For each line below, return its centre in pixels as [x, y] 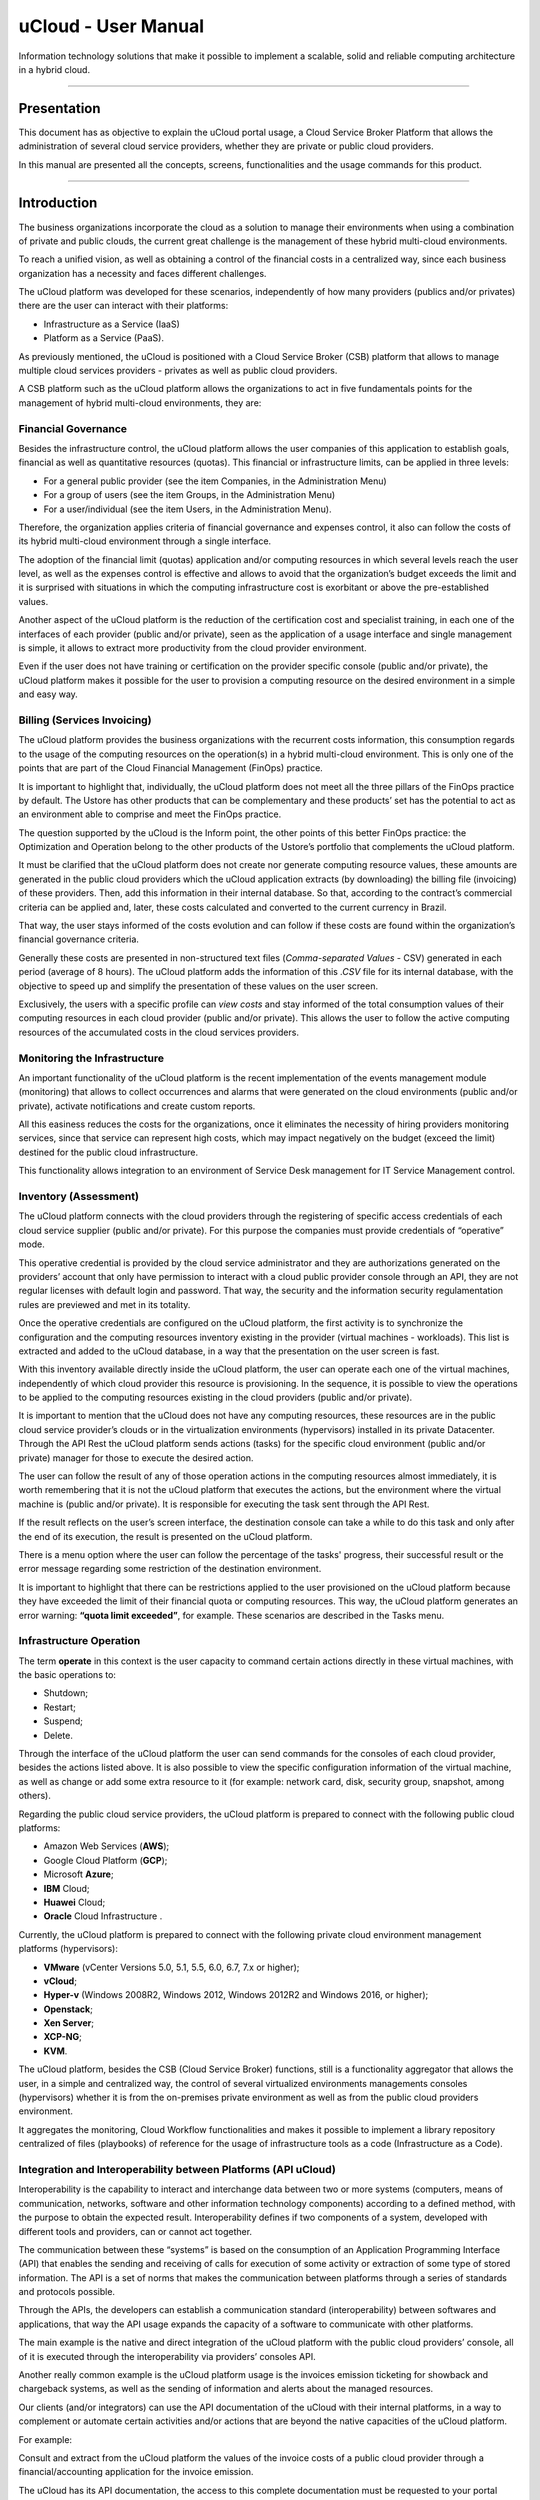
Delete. [58, 1735]
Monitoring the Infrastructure [91, 1058]
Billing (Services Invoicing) [85, 720]
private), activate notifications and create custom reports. [137, 1106]
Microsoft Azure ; [78, 1874]
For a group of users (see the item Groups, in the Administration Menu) [189, 495]
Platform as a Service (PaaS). [104, 338]
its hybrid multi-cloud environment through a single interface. [145, 541]
